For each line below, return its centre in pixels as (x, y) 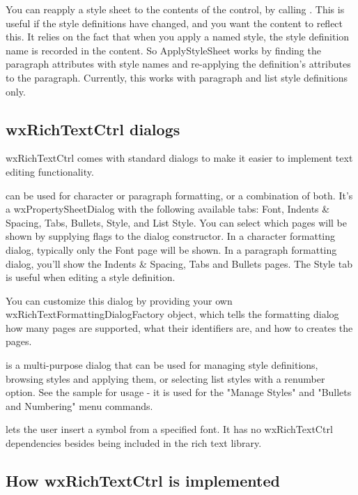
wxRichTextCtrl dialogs (93, 129)
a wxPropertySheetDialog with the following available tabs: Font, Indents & (168, 209)
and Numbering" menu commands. (79, 405)
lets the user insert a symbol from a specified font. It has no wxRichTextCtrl (169, 429)
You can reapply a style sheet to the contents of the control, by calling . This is (175, 9)
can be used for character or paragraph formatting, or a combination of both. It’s (179, 195)
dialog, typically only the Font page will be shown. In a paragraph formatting (171, 249)
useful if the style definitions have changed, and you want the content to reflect (174, 23)
